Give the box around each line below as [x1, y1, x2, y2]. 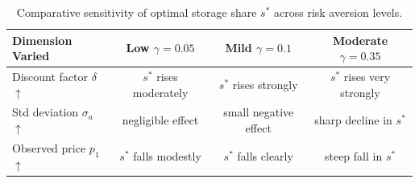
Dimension [12, 31, 73, 48]
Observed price [12, 139, 86, 156]
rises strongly [232, 75, 298, 92]
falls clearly [237, 148, 293, 165]
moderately [132, 83, 189, 100]
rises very [343, 68, 391, 85]
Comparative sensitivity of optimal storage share [16, 4, 257, 20]
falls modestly [133, 148, 201, 165]
